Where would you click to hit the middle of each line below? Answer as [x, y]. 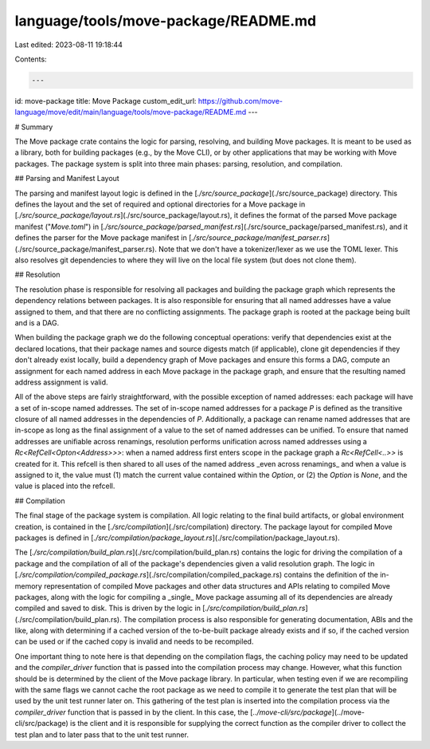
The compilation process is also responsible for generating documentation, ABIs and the [268, 619]
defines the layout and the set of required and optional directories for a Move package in [160, 204]
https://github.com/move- [240, 101]
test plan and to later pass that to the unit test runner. [102, 735]
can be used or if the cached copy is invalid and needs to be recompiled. [134, 641]
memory [29, 585]
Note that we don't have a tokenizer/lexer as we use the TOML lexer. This [278, 249]
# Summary [34, 127]
